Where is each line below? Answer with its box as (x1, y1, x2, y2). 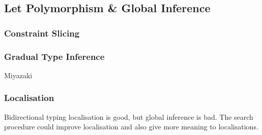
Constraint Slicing (4, 26, 80, 39)
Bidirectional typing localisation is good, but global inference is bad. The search (4, 111, 253, 122)
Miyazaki (4, 70, 33, 80)
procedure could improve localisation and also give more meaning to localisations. (4, 121, 258, 132)
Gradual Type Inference (4, 50, 105, 62)
